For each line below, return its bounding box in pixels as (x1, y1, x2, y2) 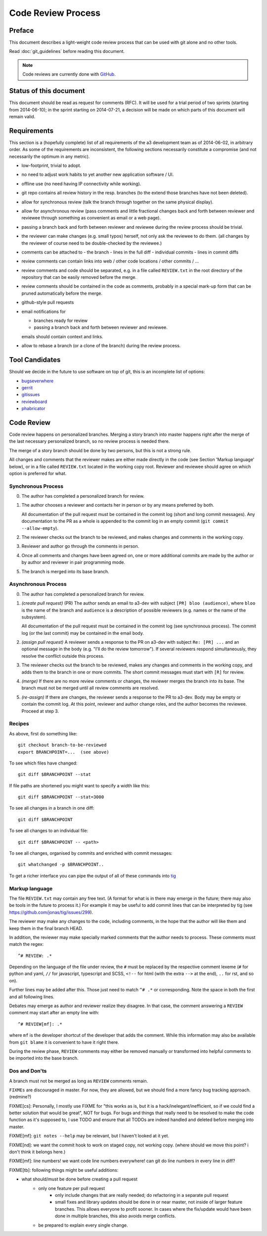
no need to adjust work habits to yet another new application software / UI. (21, 171, 174, 178)
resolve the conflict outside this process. (21, 653, 105, 659)
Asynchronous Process (9, 581, 67, 588)
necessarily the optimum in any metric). (9, 154, 90, 159)
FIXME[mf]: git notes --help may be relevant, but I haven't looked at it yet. (9, 1133, 170, 1139)
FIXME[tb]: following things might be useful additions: (9, 1167, 119, 1173)
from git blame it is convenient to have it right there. (9, 1039, 119, 1045)
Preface (9, 26, 34, 35)
